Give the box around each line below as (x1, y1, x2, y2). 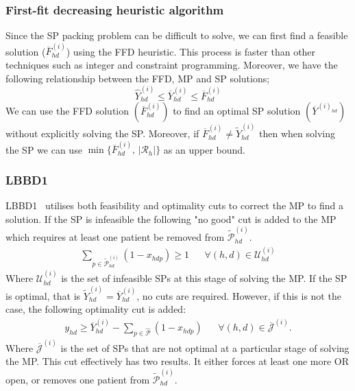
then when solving (259, 126, 335, 141)
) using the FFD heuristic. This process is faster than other (66, 44, 316, 58)
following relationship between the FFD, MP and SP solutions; (5, 71, 270, 85)
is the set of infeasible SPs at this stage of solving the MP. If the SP (61, 271, 347, 285)
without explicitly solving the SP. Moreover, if (5, 126, 199, 141)
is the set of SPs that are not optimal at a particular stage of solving (60, 340, 350, 355)
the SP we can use (5, 142, 82, 156)
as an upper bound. (163, 142, 245, 156)
